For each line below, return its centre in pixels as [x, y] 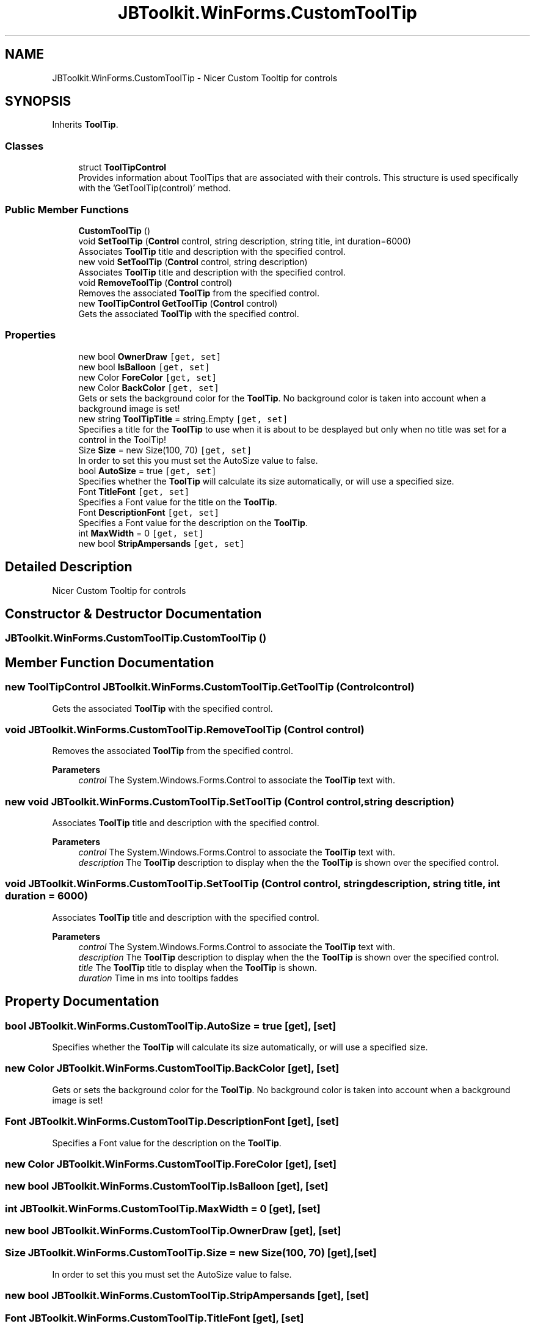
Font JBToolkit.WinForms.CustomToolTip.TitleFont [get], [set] [155, 1318]
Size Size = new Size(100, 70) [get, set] [165, 450]
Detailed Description [69, 567]
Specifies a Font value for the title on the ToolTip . [178, 502]
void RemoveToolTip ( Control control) [155, 282]
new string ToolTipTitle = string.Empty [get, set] [183, 419]
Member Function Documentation [110, 662]
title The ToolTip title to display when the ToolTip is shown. [198, 967]
